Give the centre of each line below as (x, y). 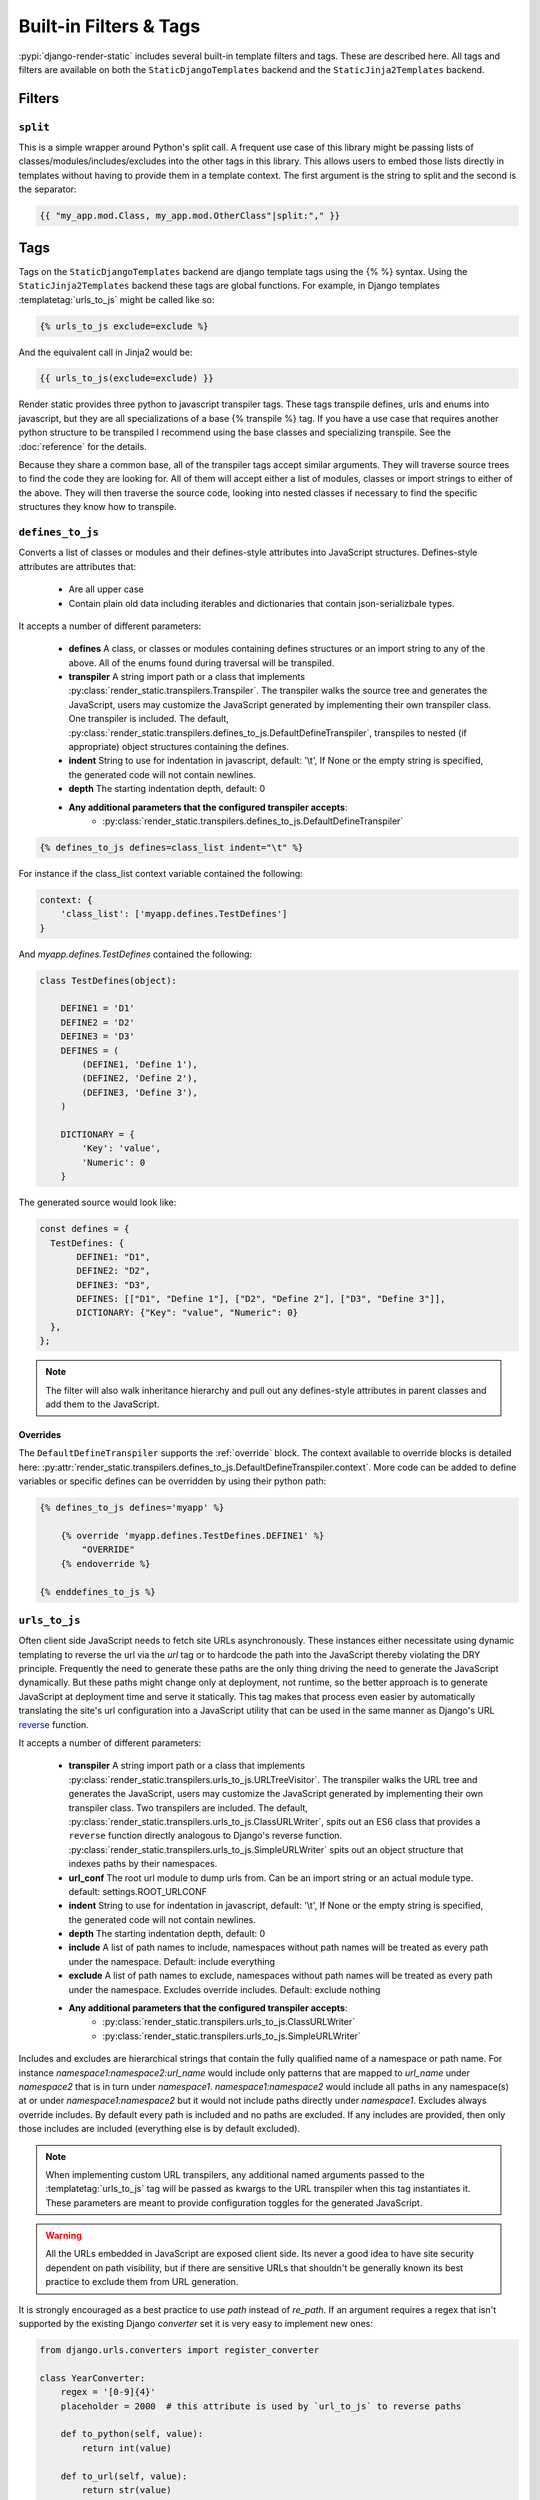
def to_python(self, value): (132, 2434)
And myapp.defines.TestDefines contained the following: (135, 954)
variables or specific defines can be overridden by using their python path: (172, 1481)
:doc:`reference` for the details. (82, 446)
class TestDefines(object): (108, 980)
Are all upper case (106, 589)
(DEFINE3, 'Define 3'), (140, 1092)
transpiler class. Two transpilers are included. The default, (188, 1807)
